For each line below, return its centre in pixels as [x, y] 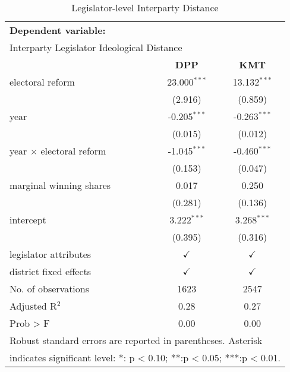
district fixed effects [51, 271]
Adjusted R [33, 306]
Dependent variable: [58, 30]
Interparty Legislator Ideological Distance [96, 47]
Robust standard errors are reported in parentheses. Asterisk [136, 340]
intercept [28, 220]
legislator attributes [51, 254]
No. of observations [50, 289]
